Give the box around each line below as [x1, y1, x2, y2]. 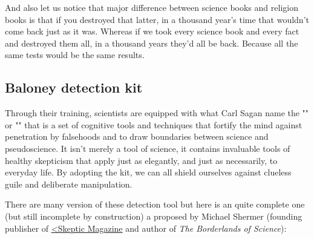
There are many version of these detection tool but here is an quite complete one [5, 198, 305, 211]
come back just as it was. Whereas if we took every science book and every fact [5, 25, 299, 38]
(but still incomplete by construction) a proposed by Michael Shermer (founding [5, 209, 303, 222]
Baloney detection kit [5, 78, 143, 97]
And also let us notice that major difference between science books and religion [5, 1, 298, 13]
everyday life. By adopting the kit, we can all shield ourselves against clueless [5, 166, 292, 178]
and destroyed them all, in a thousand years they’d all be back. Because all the [5, 36, 298, 49]
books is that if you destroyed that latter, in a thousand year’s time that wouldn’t [5, 13, 309, 25]
